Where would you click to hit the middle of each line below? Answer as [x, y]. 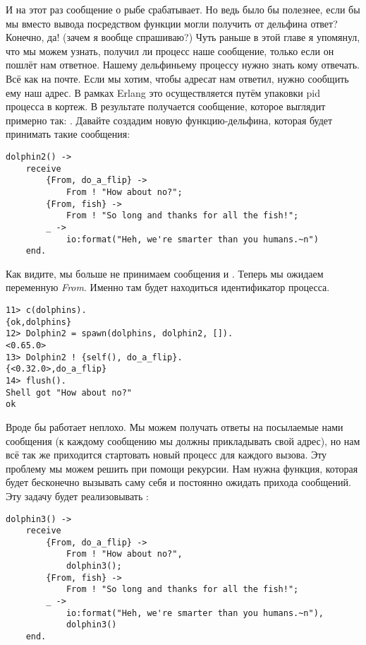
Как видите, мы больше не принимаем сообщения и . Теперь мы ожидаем [165, 273]
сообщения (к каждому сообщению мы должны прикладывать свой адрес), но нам [183, 440]
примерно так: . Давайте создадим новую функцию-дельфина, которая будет [169, 120]
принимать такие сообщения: [68, 134]
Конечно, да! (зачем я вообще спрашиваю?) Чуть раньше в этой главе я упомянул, [183, 37]
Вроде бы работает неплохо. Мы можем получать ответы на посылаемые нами [175, 426]
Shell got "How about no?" [69, 392]
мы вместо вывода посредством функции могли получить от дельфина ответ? [172, 23]
